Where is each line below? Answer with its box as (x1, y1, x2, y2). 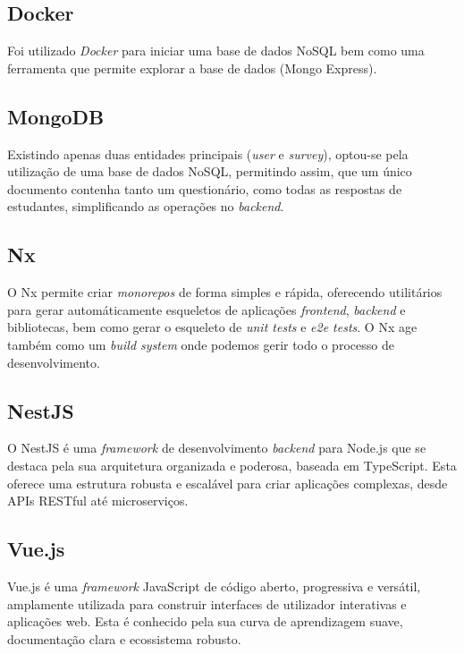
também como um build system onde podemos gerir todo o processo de (7, 335, 394, 353)
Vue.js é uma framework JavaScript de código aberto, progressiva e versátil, (7, 576, 421, 595)
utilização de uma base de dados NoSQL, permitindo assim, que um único (7, 162, 412, 181)
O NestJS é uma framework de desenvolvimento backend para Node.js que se (7, 438, 426, 457)
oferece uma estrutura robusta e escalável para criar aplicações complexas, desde (7, 473, 448, 492)
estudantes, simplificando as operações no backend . (7, 197, 284, 216)
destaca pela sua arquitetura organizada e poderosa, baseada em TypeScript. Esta (7, 455, 457, 474)
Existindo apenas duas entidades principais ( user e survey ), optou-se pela (7, 144, 409, 163)
